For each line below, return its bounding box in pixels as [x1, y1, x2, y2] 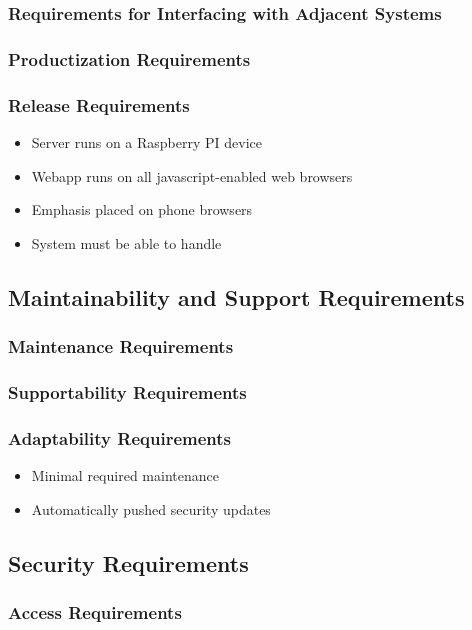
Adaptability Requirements [8, 425, 231, 450]
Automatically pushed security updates [31, 498, 271, 519]
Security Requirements [8, 547, 249, 578]
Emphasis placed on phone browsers [31, 199, 253, 220]
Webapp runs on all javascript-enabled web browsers [31, 165, 353, 186]
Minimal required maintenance [31, 464, 219, 485]
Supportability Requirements [8, 379, 247, 404]
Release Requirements [8, 92, 190, 117]
